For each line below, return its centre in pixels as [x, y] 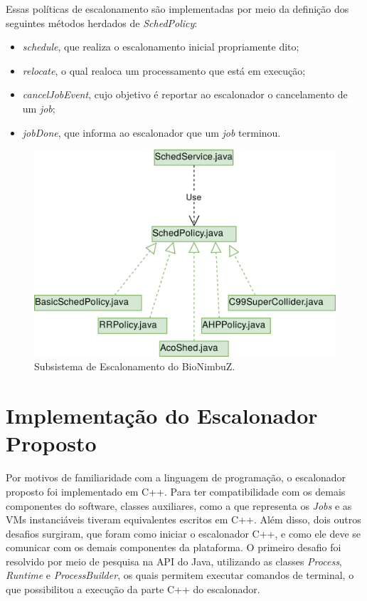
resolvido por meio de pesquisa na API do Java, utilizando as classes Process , [174, 561]
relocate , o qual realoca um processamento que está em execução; [164, 70]
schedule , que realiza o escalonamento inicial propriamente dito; [161, 47]
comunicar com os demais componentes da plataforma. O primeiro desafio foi [174, 547]
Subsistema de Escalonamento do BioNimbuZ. [135, 366]
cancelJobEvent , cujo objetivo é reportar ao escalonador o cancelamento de [185, 94]
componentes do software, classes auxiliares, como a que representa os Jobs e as [179, 505]
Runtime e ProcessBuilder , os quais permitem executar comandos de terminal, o [180, 575]
